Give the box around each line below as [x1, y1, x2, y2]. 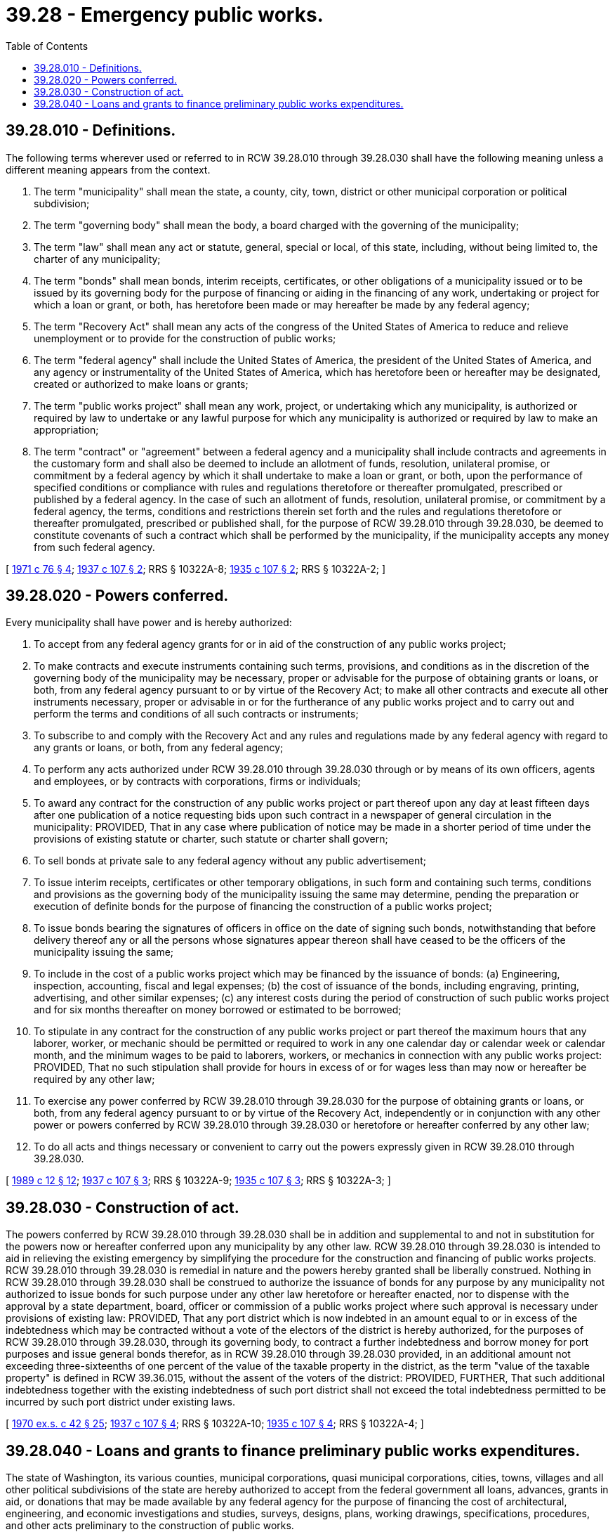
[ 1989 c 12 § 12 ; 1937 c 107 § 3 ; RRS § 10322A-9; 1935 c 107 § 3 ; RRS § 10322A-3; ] [6, 1174, 391, 1187]
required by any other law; [34, 1073, 155, 1086]
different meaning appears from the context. [6, 163, 211, 176]
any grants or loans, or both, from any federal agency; [34, 741, 284, 754]
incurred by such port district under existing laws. [6, 1396, 236, 1408]
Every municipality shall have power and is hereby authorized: [6, 616, 292, 629]
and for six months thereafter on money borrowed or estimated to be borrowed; [34, 1004, 402, 1016]
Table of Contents [6, 39, 88, 52]
